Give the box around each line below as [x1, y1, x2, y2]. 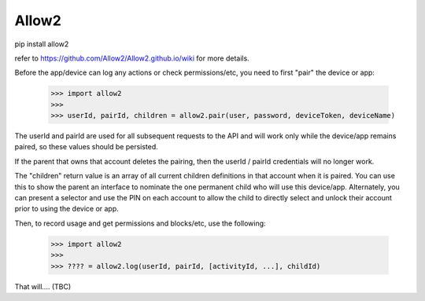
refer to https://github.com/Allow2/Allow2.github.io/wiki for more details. [14, 53, 249, 63]
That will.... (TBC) [14, 281, 72, 291]
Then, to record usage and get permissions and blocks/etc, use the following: [14, 218, 267, 228]
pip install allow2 [14, 39, 69, 49]
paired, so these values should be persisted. [14, 142, 159, 152]
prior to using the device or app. [14, 204, 120, 214]
